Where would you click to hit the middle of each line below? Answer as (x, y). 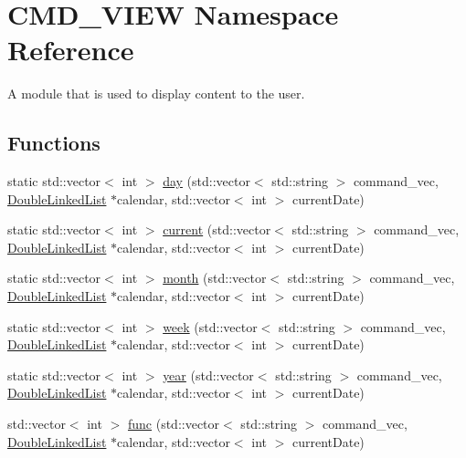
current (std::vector (217, 229)
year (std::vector (208, 375)
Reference (71, 50)
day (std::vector (207, 181)
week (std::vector (210, 326)
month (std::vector (215, 278)
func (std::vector (174, 424)
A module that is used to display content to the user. (156, 94)
